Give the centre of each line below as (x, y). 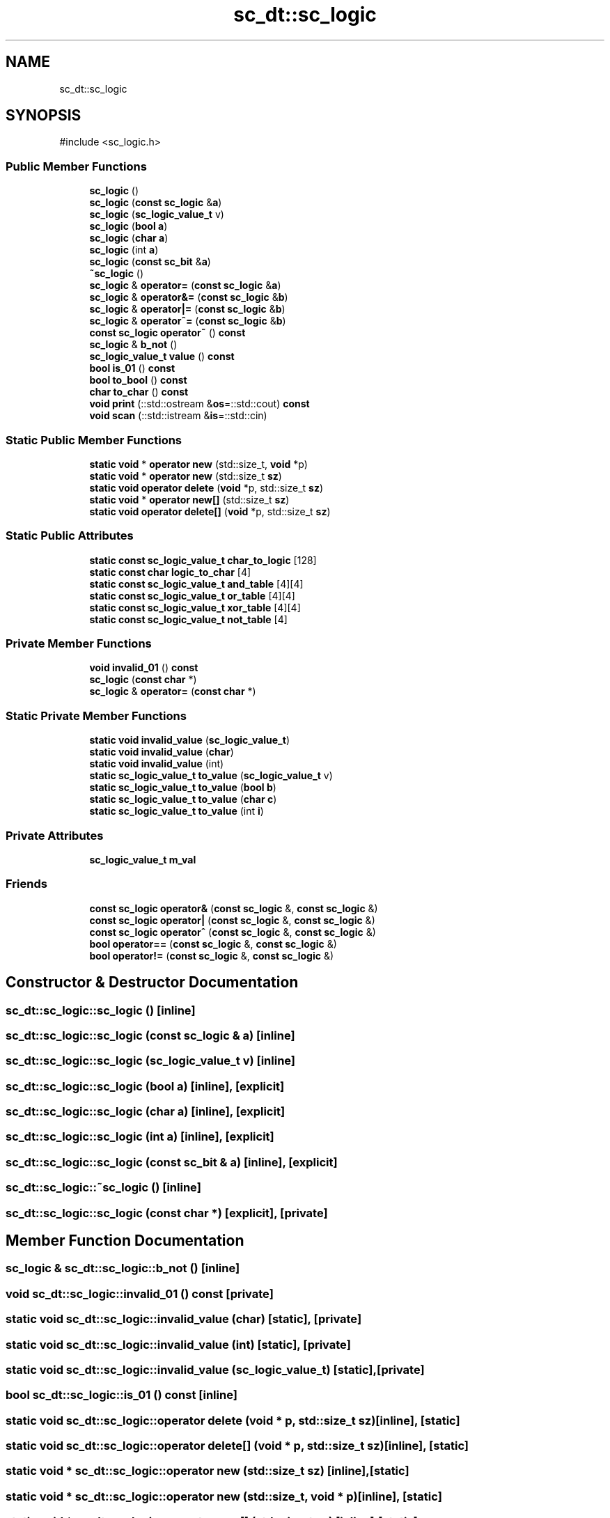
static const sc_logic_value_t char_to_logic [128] (203, 560)
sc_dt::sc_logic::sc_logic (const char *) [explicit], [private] (167, 1213)
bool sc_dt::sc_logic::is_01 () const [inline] (122, 1395)
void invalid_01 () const (144, 668)
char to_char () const (139, 392)
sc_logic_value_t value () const (162, 357)
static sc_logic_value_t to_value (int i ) (177, 811)
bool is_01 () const (132, 368)
